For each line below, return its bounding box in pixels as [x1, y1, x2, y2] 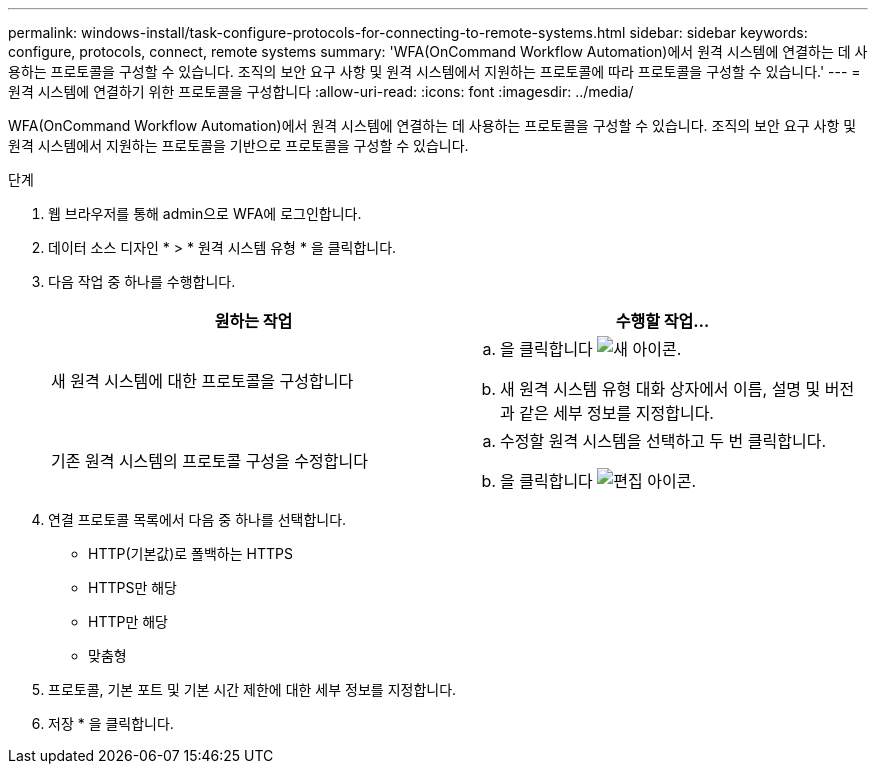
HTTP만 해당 [88, 613, 168, 630]
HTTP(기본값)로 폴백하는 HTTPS [88, 545, 293, 562]
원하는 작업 [214, 311, 293, 331]
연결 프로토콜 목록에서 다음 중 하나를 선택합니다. [48, 511, 347, 528]
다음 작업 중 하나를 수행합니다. [48, 273, 236, 290]
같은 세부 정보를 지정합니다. [519, 403, 714, 423]
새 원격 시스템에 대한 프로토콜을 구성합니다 [51, 371, 354, 391]
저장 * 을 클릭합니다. [48, 715, 174, 732]
